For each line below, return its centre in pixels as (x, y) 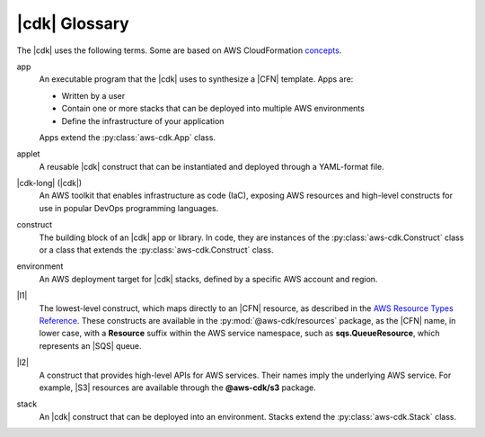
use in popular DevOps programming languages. (129, 208)
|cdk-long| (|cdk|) (49, 183)
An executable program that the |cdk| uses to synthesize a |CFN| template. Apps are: (196, 79)
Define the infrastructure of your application (143, 120)
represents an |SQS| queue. (91, 345)
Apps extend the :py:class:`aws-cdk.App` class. (127, 137)
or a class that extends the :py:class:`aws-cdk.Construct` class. (156, 250)
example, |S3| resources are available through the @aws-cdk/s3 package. (177, 388)
